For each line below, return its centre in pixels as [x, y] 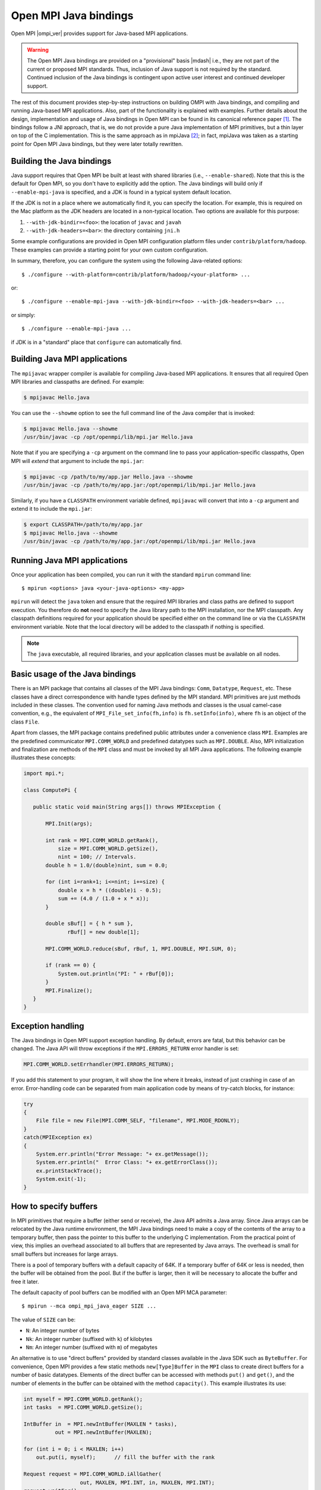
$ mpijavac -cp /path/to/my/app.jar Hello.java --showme [108, 477]
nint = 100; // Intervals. [97, 857]
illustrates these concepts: [43, 758]
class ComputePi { [50, 790]
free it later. [25, 1281]
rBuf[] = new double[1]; [103, 932]
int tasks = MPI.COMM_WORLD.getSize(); [83, 1407]
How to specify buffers [54, 1206]
